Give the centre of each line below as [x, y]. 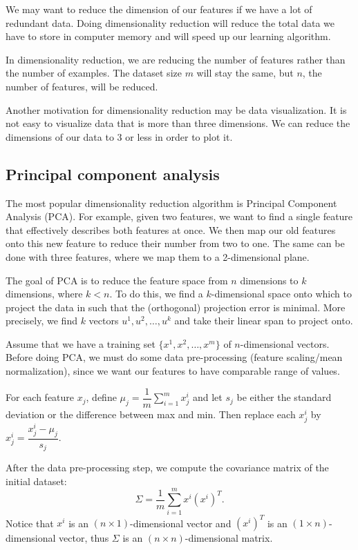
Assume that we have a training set [81, 343]
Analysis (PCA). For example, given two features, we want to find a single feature [179, 216]
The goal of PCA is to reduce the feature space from [117, 280]
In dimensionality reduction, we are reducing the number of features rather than [176, 59]
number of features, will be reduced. [82, 86]
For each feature [40, 397]
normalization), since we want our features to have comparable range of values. [173, 371]
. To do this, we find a [156, 294]
